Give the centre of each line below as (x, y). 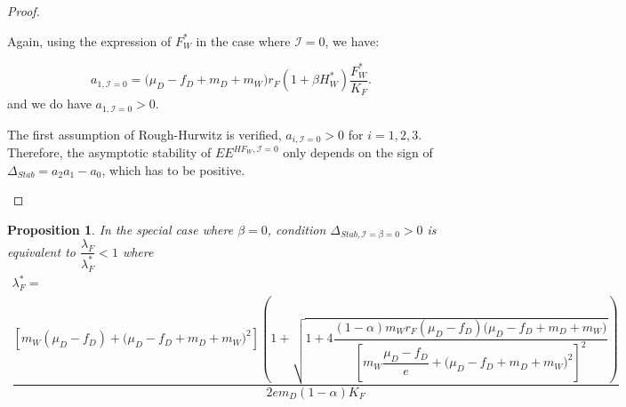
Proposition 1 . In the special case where (120, 229)
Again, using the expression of (89, 40)
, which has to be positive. (173, 169)
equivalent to (41, 251)
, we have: (352, 40)
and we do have (49, 104)
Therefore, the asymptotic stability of (109, 152)
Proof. (24, 11)
